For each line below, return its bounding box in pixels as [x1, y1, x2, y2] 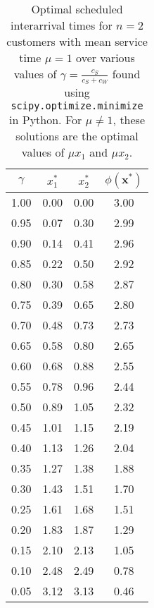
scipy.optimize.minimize [11, 100, 143, 112]
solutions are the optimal [15, 128, 139, 145]
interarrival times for [11, 17, 113, 33]
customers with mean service [6, 33, 148, 49]
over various [76, 49, 135, 66]
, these [113, 111, 146, 128]
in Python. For [9, 111, 82, 128]
